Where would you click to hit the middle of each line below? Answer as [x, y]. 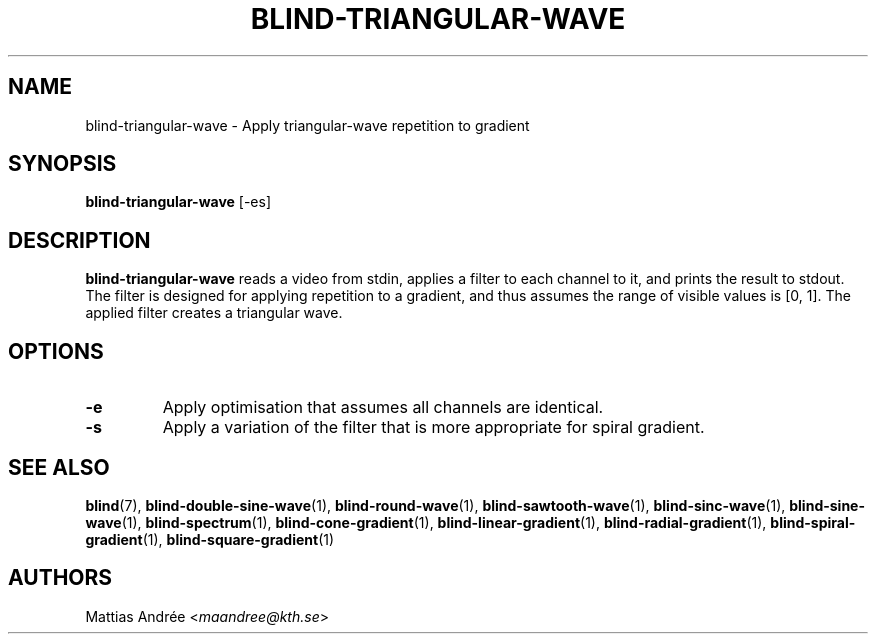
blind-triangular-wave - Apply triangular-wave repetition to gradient [307, 125]
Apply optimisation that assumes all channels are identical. [383, 407]
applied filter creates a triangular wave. [214, 313]
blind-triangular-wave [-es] [178, 202]
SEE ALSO [59, 467]
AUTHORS [60, 578]
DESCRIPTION [79, 240]
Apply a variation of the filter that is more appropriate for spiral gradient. [433, 427]
